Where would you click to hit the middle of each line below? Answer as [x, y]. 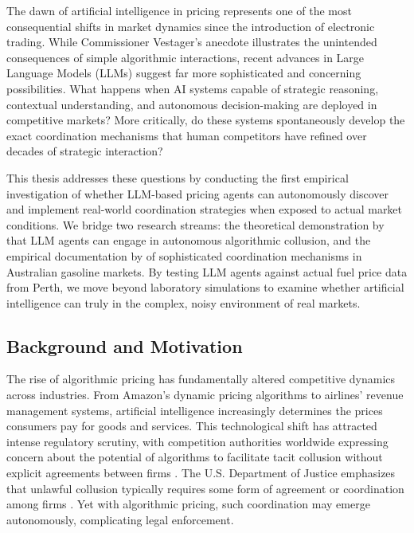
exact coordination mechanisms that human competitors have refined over [187, 135]
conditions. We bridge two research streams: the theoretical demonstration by [195, 224]
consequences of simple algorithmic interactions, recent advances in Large [186, 57]
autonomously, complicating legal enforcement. [120, 519]
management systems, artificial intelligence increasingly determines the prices [195, 410]
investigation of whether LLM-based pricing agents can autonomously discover [198, 193]
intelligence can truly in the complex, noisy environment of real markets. [184, 302]
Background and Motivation [125, 345]
